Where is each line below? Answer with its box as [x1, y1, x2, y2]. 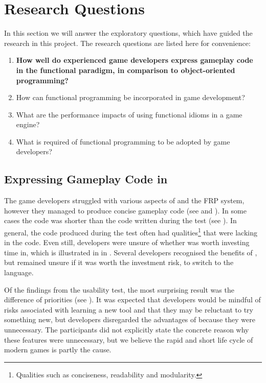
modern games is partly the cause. [4, 344, 112, 355]
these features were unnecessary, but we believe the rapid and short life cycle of [4, 334, 253, 345]
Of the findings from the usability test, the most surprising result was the [4, 284, 234, 295]
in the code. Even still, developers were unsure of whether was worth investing [4, 237, 250, 248]
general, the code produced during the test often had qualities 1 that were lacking [4, 226, 258, 237]
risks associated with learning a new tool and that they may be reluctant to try [4, 304, 253, 315]
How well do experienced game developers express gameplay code [16, 55, 253, 65]
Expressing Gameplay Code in [4, 171, 168, 187]
